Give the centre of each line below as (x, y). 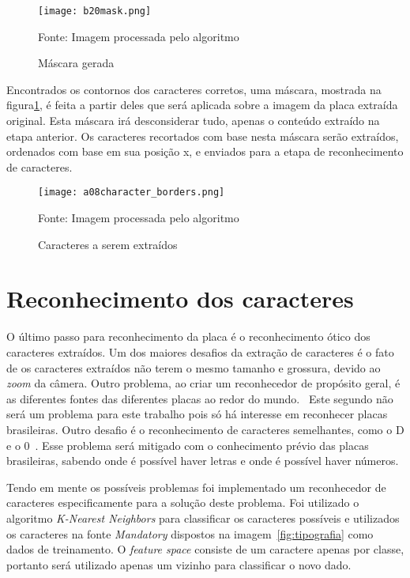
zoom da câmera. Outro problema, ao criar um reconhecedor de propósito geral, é (203, 383)
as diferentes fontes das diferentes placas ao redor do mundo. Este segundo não (200, 398)
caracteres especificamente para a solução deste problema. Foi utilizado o (183, 502)
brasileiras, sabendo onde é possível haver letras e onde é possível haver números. (203, 461)
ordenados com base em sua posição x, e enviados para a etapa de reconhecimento (205, 151)
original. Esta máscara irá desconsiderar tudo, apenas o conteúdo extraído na (193, 121)
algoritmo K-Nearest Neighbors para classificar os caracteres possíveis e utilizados (203, 518)
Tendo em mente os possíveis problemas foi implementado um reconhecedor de (196, 487)
